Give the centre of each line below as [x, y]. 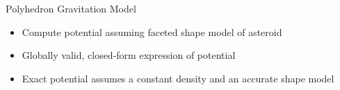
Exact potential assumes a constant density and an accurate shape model [178, 78]
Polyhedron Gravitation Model [71, 8]
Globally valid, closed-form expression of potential [129, 55]
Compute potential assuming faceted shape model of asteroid [152, 31]
